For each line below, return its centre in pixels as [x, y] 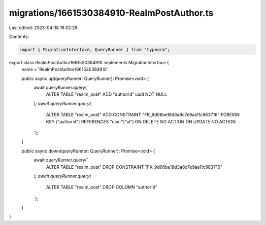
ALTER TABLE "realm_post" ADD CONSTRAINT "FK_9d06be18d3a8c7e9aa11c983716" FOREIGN [143, 115]
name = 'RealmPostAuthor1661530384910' [65, 70]
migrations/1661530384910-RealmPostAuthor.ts [111, 13]
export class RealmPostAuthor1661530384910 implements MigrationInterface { [89, 62]
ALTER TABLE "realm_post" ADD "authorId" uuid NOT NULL [107, 94]
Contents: [19, 37]
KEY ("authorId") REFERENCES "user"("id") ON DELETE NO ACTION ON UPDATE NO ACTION [141, 121]
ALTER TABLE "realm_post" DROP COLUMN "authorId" [102, 187]
